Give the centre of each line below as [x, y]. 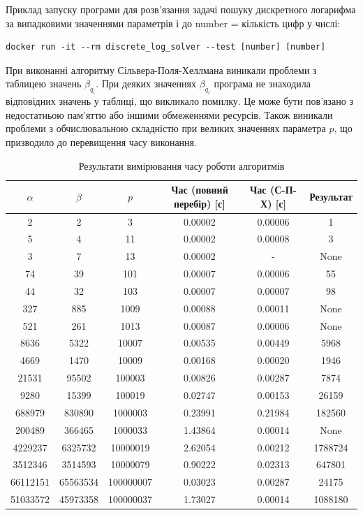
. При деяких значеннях [146, 84]
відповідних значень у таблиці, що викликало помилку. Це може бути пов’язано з [179, 101]
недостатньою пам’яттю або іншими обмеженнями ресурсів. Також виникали [169, 114]
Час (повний [200, 190]
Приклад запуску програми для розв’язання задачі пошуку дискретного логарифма [181, 9]
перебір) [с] [200, 203]
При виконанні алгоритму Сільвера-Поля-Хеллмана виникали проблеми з [161, 70]
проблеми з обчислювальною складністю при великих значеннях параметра [166, 128]
